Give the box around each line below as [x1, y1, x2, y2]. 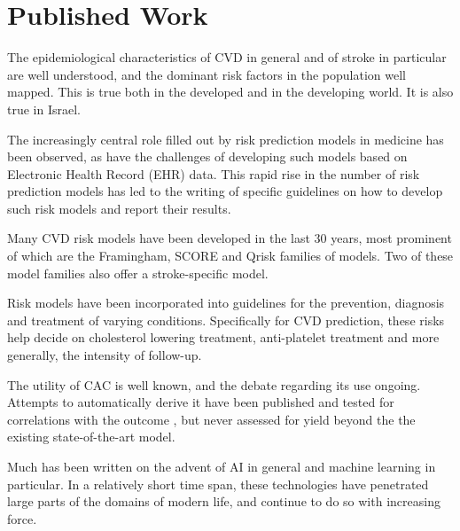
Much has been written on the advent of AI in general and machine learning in [7, 457, 436, 475]
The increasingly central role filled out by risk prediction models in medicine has [7, 129, 444, 148]
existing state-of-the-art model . [7, 427, 175, 446]
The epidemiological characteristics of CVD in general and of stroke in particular [7, 48, 447, 66]
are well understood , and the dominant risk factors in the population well [7, 65, 407, 83]
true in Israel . [7, 99, 82, 118]
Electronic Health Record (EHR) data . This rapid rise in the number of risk [7, 164, 420, 183]
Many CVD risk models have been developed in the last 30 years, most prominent [7, 229, 452, 247]
